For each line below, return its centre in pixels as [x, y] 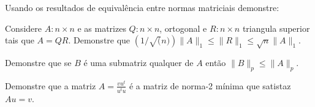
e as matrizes [102, 28]
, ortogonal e [183, 28]
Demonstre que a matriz [51, 85]
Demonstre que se [38, 62]
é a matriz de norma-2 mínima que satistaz [210, 85]
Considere [24, 28]
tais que [20, 40]
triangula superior [276, 28]
